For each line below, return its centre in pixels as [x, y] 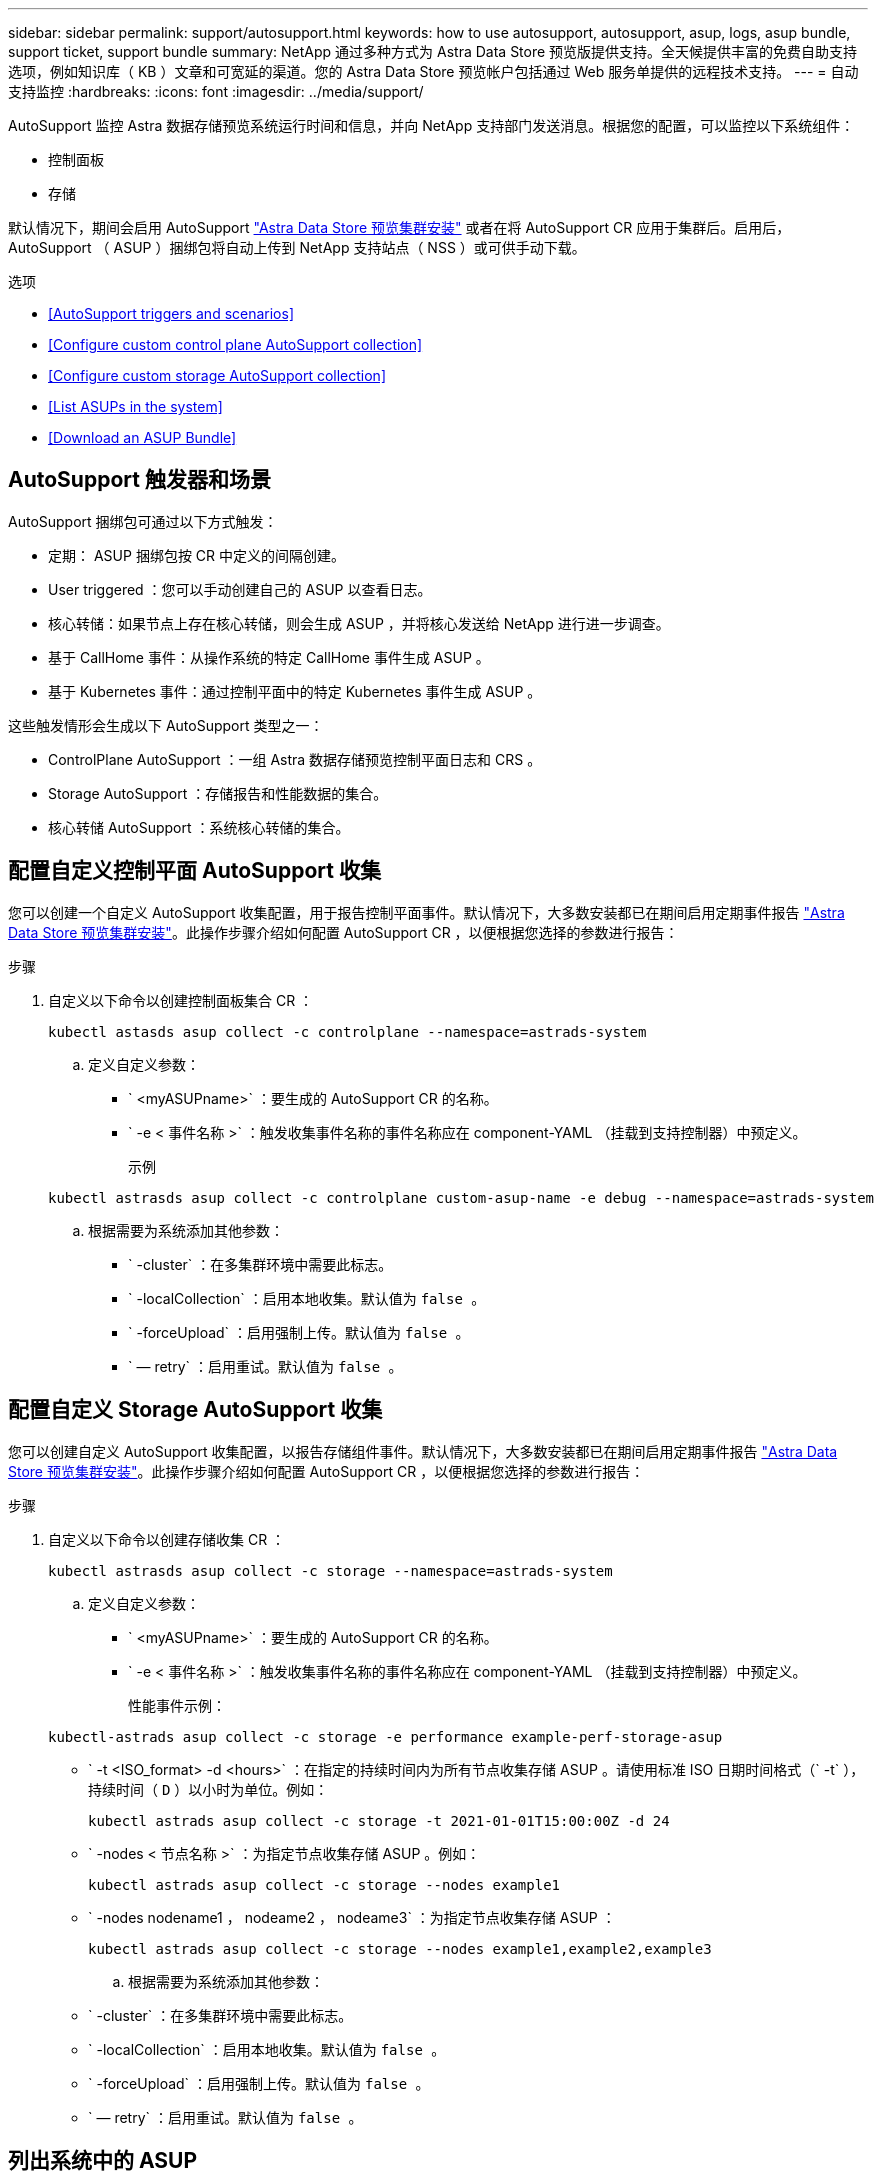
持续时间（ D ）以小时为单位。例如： [208, 1789]
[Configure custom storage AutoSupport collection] [217, 375]
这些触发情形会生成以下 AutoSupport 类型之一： [166, 725]
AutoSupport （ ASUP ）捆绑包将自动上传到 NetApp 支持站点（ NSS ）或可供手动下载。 [297, 247]
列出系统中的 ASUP [103, 2160]
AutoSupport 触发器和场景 [139, 480]
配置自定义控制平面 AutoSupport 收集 [194, 871]
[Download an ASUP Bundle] [142, 437]
